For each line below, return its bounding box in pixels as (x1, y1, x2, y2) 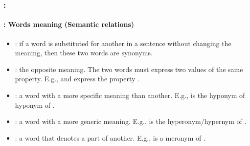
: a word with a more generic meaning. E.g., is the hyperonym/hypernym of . (15, 116, 247, 126)
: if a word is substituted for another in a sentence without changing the (15, 38, 231, 48)
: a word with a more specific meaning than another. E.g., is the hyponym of (15, 90, 245, 100)
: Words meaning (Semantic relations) (3, 19, 135, 29)
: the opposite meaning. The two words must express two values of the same (15, 64, 243, 74)
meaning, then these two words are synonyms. (15, 48, 153, 58)
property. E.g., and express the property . (15, 73, 139, 84)
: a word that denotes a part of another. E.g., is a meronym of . (15, 132, 205, 143)
